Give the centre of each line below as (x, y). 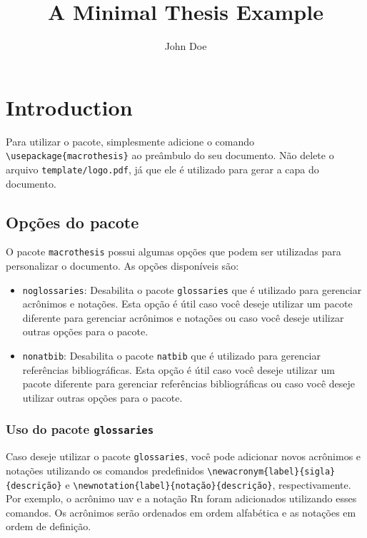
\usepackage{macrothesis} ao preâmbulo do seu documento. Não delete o (170, 155)
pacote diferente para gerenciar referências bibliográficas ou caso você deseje (189, 384)
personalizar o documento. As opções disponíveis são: (122, 266)
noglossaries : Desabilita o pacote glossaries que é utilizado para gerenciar (192, 289)
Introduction (69, 107)
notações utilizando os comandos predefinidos (105, 470)
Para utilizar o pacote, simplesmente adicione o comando (130, 141)
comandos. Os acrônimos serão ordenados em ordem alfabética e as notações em (181, 512)
